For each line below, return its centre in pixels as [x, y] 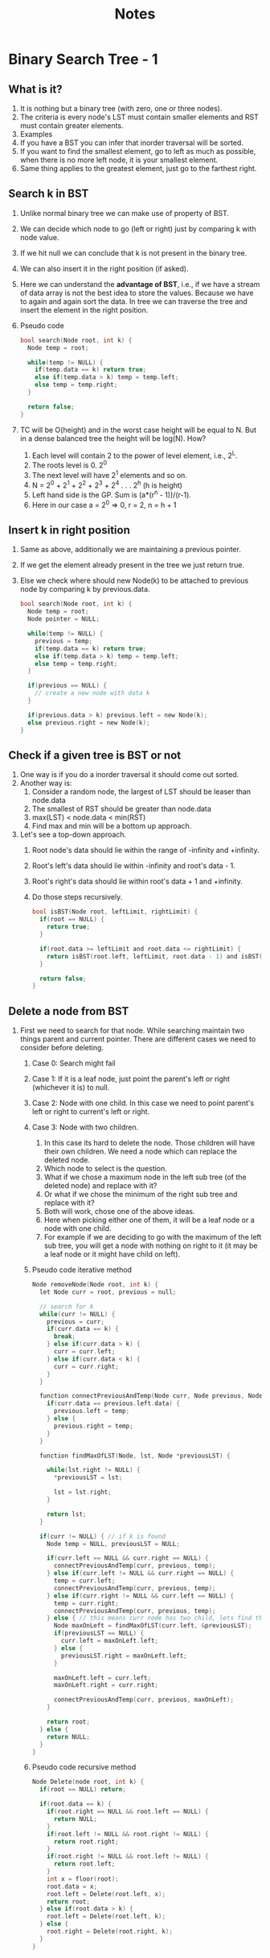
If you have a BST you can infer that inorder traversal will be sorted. [131, 143]
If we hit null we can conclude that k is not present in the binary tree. [133, 253]
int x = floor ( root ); [83, 1879]
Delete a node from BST [69, 1011]
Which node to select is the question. [105, 1169]
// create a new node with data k [92, 693]
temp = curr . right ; [86, 1603]
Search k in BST [49, 194]
